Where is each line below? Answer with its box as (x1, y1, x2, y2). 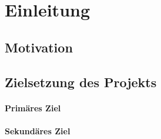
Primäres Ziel (5, 101, 61, 114)
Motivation (5, 38, 73, 56)
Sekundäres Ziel (5, 124, 71, 137)
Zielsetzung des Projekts (5, 72, 157, 91)
